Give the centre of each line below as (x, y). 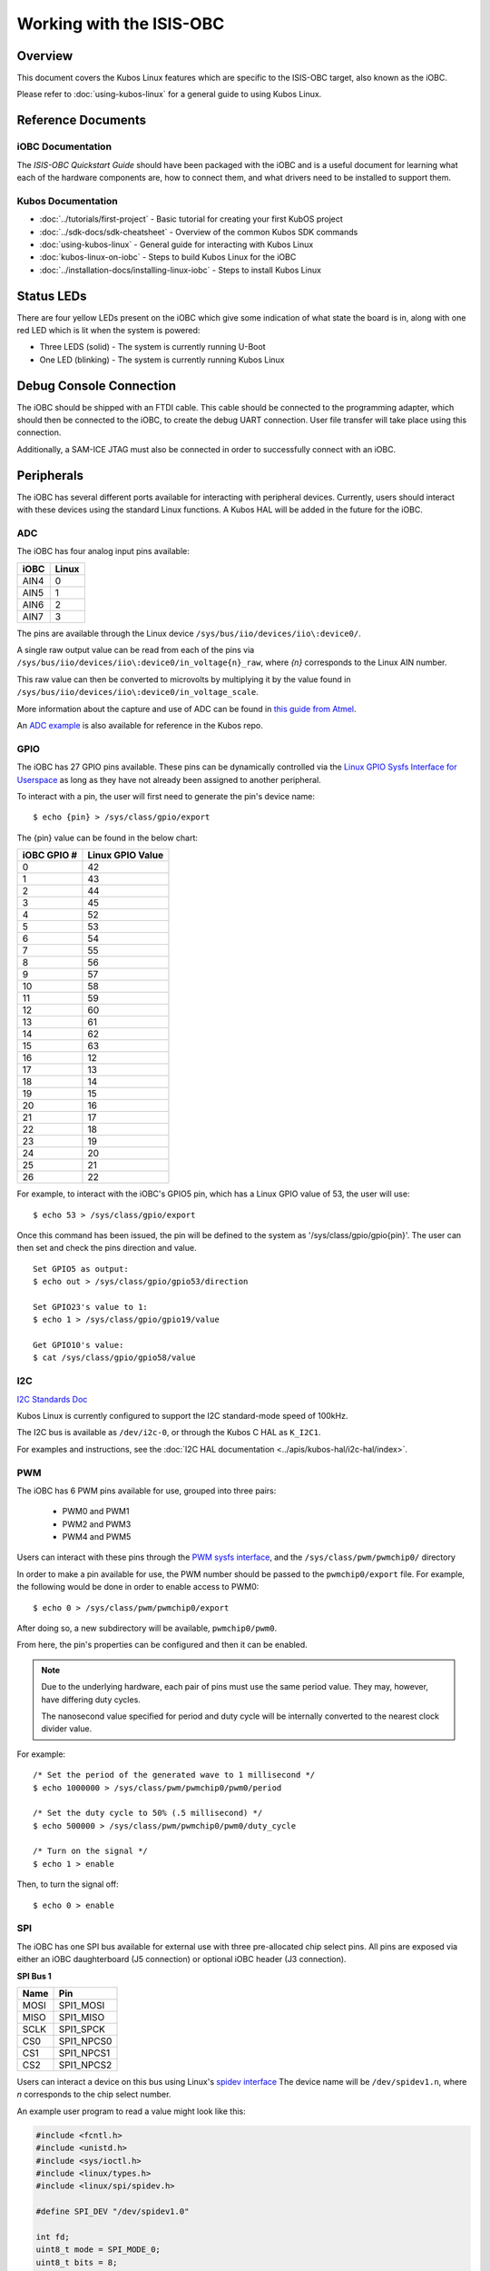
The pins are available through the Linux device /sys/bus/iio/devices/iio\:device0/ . (189, 633)
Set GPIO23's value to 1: (91, 1307)
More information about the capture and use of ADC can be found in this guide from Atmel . (187, 709)
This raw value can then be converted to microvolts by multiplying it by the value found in (184, 679)
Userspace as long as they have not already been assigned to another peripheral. (169, 779)
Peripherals (50, 476)
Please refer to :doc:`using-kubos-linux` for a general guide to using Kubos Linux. (169, 94)
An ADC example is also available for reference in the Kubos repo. (140, 726)
